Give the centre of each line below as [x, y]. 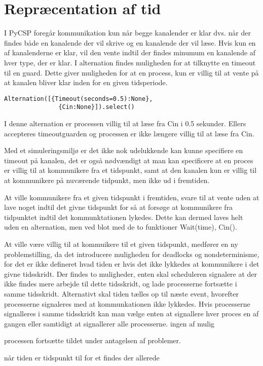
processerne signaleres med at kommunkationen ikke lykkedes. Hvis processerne [127, 303]
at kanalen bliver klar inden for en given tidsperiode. [86, 82]
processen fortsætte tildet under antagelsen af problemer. [92, 340]
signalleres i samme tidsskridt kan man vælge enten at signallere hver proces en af [131, 314]
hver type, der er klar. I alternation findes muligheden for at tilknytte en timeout [130, 62]
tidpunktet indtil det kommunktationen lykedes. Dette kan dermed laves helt [124, 217]
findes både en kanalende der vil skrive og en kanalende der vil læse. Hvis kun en [130, 42]
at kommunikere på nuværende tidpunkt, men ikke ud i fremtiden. [107, 180]
